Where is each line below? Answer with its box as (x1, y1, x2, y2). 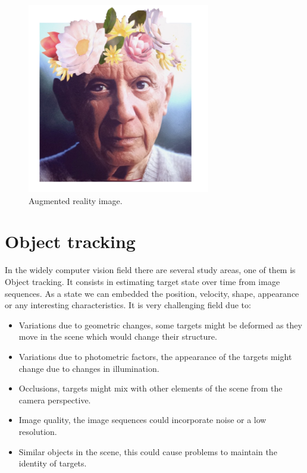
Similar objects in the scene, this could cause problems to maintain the (18, 445, 277, 458)
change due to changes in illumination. (18, 362, 159, 374)
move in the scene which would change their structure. (18, 330, 217, 343)
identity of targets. (18, 457, 87, 469)
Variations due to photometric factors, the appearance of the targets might (18, 350, 292, 362)
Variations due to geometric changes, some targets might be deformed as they (18, 318, 302, 331)
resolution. (18, 425, 57, 437)
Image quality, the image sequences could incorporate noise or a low (18, 414, 267, 426)
